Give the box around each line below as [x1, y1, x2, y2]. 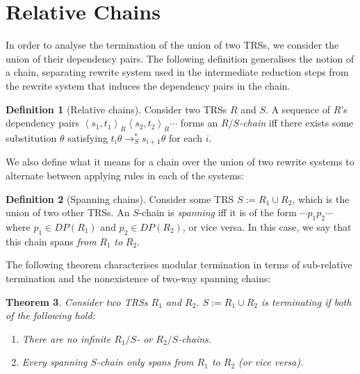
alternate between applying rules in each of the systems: [6, 168, 244, 182]
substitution [6, 130, 57, 145]
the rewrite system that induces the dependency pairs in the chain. [6, 78, 291, 92]
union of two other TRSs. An [6, 205, 130, 220]
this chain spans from [6, 234, 97, 248]
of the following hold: [6, 308, 95, 323]
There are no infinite [22, 331, 111, 345]
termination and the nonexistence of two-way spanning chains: [6, 270, 271, 285]
